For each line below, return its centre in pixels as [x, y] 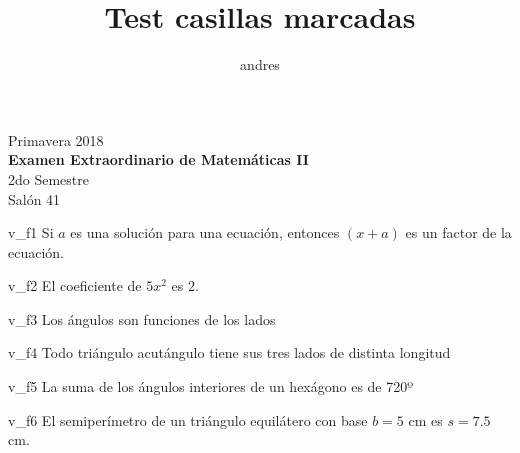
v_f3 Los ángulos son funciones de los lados [142, 318]
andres [260, 64]
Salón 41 [34, 198]
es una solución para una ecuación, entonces [205, 232]
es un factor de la [458, 232]
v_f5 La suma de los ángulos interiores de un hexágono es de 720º [211, 386]
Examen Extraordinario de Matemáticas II [158, 159]
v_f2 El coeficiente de [75, 285]
